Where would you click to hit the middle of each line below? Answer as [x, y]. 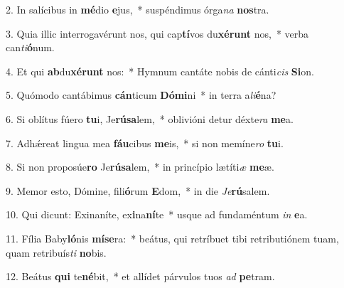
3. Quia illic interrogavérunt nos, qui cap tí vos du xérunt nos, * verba [157, 33]
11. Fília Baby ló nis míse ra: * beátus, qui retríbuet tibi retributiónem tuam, [172, 238]
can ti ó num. [30, 47]
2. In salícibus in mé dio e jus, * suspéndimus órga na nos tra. [138, 9]
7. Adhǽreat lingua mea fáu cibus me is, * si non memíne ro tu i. [145, 143]
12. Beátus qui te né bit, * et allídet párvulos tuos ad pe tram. [140, 276]
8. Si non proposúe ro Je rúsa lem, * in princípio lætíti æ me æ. [140, 167]
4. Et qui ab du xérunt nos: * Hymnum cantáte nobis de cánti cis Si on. [160, 71]
